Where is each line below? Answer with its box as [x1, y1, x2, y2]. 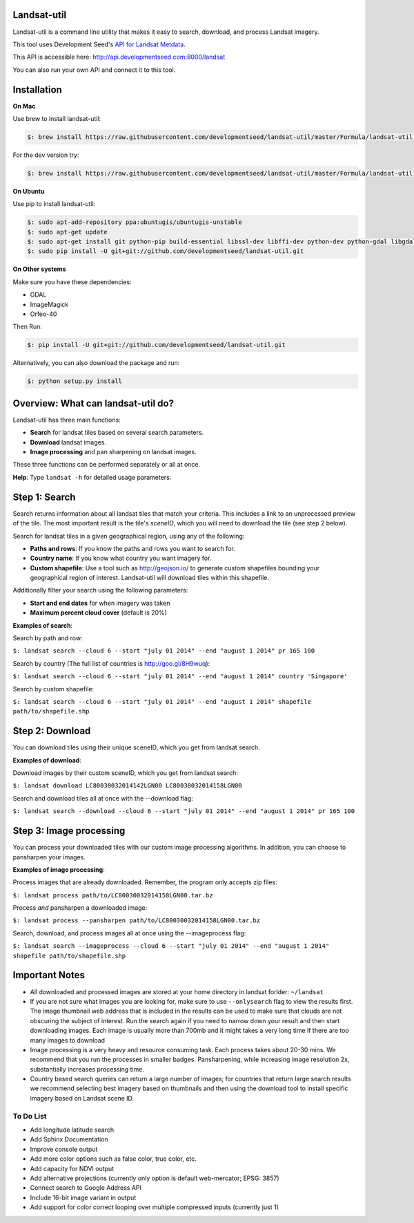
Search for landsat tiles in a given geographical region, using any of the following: [12, 532, 245, 540]
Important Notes [12, 969, 86, 981]
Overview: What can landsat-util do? [12, 398, 174, 409]
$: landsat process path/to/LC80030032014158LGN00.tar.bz [12, 891, 213, 899]
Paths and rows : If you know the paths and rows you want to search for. [30, 544, 235, 552]
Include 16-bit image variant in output [30, 1193, 137, 1202]
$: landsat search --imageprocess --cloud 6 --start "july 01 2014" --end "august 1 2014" [12, 942, 330, 950]
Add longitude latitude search [30, 1126, 114, 1134]
